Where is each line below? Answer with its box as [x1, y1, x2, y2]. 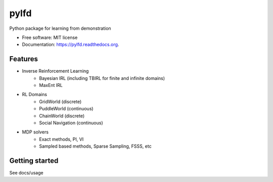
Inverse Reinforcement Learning [22, 68, 89, 74]
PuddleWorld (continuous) [39, 106, 94, 112]
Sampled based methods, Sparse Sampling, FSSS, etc [39, 143, 152, 149]
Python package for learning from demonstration [9, 25, 111, 31]
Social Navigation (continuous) [39, 119, 103, 126]
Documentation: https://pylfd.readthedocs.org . [22, 41, 119, 48]
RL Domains [22, 92, 48, 98]
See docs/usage [9, 170, 43, 176]
